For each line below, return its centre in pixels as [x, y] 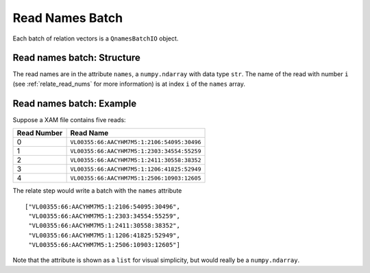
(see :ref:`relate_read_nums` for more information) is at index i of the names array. [129, 84]
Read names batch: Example [75, 103]
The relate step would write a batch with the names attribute [97, 191]
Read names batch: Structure [76, 58]
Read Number [40, 133]
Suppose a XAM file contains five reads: [69, 119]
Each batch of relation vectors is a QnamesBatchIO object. [96, 38]
